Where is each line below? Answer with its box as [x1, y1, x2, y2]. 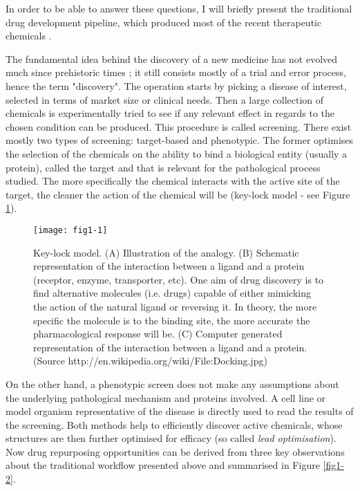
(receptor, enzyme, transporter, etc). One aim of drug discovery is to [33, 272, 324, 286]
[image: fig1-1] [33, 225, 108, 235]
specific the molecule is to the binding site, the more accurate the [33, 313, 310, 327]
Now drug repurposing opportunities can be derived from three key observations [6, 444, 345, 458]
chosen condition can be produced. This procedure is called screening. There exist [6, 119, 352, 133]
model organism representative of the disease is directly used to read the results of [6, 404, 354, 418]
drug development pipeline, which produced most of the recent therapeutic [6, 15, 322, 29]
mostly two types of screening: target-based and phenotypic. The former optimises [6, 133, 354, 147]
